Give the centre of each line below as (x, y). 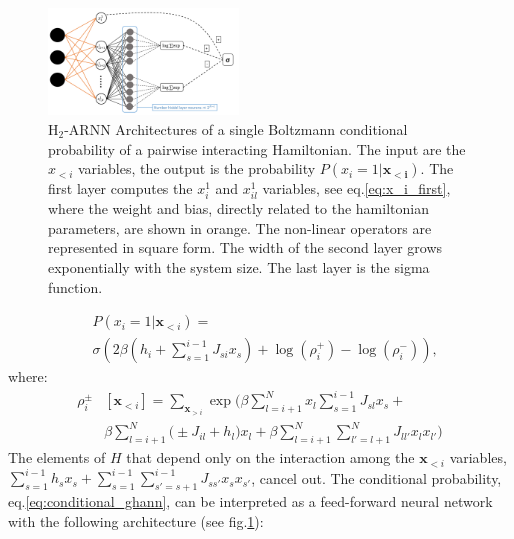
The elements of (57, 457)
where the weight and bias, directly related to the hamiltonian (238, 208)
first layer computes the (120, 188)
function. (75, 286)
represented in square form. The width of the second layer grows (245, 247)
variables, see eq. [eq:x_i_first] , (356, 188)
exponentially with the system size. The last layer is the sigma (239, 267)
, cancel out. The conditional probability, (376, 477)
